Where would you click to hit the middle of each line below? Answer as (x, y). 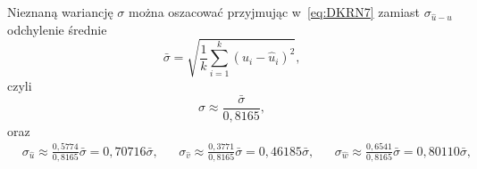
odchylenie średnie (57, 29)
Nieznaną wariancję (60, 12)
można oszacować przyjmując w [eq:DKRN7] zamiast (274, 12)
